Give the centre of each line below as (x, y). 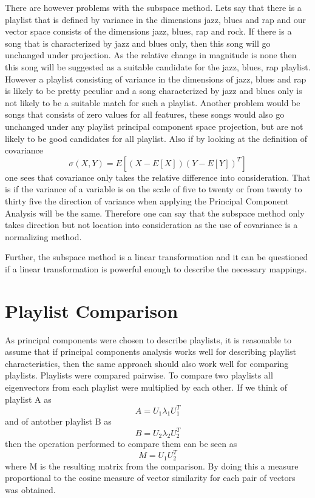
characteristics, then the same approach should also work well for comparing (147, 363)
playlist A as (28, 399)
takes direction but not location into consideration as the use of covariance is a (151, 225)
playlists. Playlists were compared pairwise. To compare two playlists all (139, 375)
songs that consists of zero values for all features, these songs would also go (145, 114)
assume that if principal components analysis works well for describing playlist (151, 352)
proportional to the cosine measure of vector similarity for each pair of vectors (150, 478)
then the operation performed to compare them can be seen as (121, 444)
